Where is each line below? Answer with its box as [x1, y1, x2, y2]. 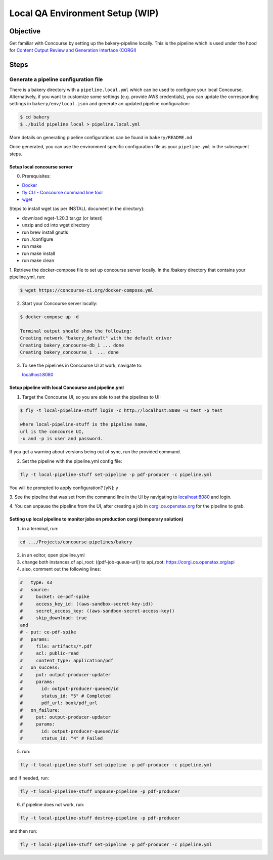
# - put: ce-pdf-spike [20, 629, 76, 635]
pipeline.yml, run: [9, 274, 45, 280]
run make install [22, 250, 55, 256]
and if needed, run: [9, 775, 49, 781]
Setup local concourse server [9, 163, 73, 169]
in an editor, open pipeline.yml [22, 552, 85, 558]
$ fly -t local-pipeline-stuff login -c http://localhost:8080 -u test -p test [20, 407, 223, 413]
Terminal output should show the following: [20, 328, 132, 334]
